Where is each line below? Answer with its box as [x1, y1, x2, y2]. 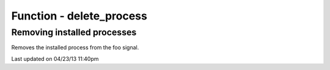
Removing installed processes [11, 27, 137, 38]
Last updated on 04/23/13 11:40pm [11, 55, 99, 62]
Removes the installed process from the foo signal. [11, 44, 139, 51]
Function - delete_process [11, 9, 148, 23]
